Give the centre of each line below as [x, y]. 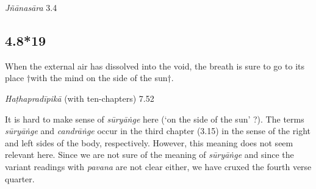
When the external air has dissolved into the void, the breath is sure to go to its [155, 66]
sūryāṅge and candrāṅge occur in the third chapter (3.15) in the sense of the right [158, 131]
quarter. [20, 178]
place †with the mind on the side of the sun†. [89, 78]
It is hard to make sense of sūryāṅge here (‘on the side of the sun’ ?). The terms [155, 119]
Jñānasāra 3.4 [31, 7]
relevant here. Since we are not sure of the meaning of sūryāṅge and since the [149, 155]
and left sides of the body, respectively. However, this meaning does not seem [149, 142]
